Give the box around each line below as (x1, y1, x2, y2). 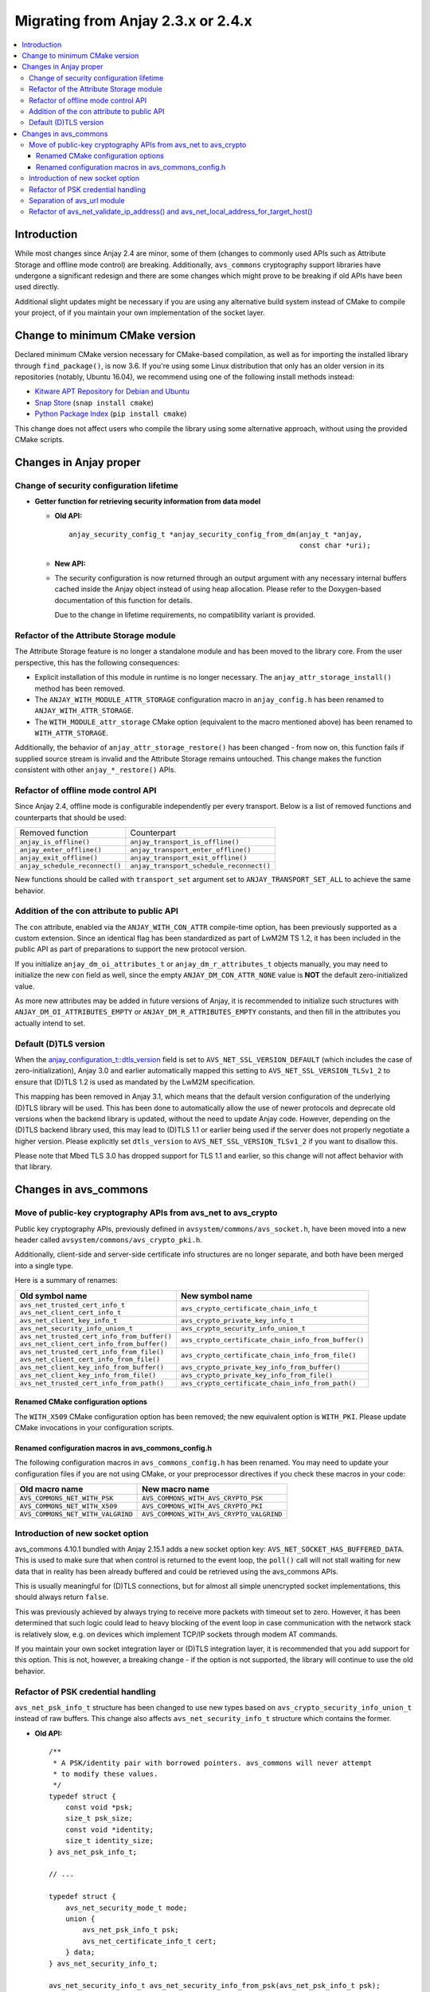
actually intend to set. (14, 1018, 86, 1028)
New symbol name (180, 1290, 252, 1301)
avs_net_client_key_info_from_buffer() (19, 1363, 165, 1371)
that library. (14, 1162, 53, 1171)
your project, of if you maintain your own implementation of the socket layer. (14, 308, 266, 318)
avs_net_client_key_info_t (19, 1316, 118, 1324)
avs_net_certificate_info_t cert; (82, 1936, 217, 1946)
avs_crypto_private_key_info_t (180, 1316, 295, 1324)
